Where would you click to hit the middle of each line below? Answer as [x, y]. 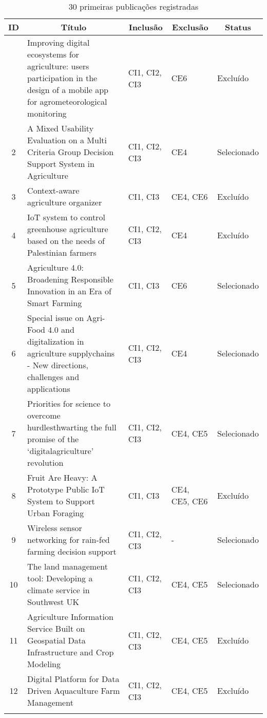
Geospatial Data [56, 640]
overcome [44, 415]
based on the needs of [66, 241]
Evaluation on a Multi [67, 140]
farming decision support [72, 551]
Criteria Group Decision [71, 152]
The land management [68, 566]
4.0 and [61, 329]
